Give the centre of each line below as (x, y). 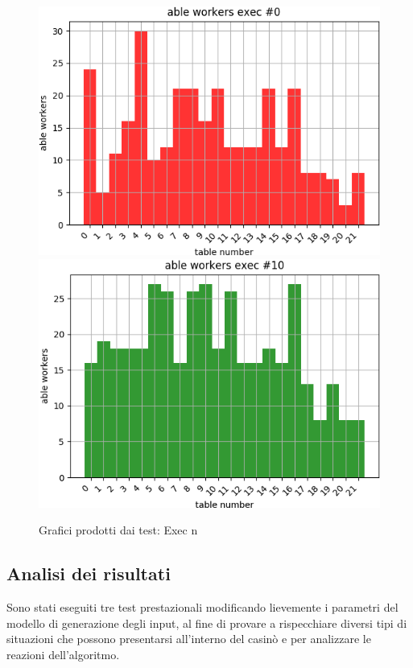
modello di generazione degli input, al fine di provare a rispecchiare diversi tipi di (207, 623)
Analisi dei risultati (89, 573)
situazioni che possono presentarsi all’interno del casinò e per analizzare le (189, 639)
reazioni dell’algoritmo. (63, 654)
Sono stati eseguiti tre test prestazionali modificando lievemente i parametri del (202, 607)
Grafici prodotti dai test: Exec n (118, 530)
